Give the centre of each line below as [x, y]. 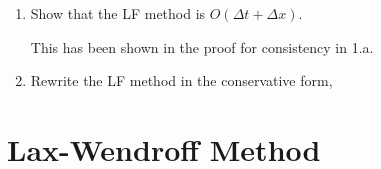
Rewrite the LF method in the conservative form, [181, 80]
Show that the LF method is [118, 13]
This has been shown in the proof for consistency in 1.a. [202, 46]
